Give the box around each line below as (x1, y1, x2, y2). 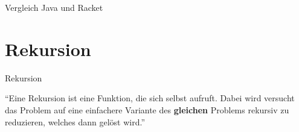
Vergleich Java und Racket (5, 1, 103, 13)
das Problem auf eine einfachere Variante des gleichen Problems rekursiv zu (5, 103, 289, 116)
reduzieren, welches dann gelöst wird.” (5, 115, 146, 128)
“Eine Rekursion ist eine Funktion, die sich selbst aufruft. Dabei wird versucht (5, 92, 295, 104)
